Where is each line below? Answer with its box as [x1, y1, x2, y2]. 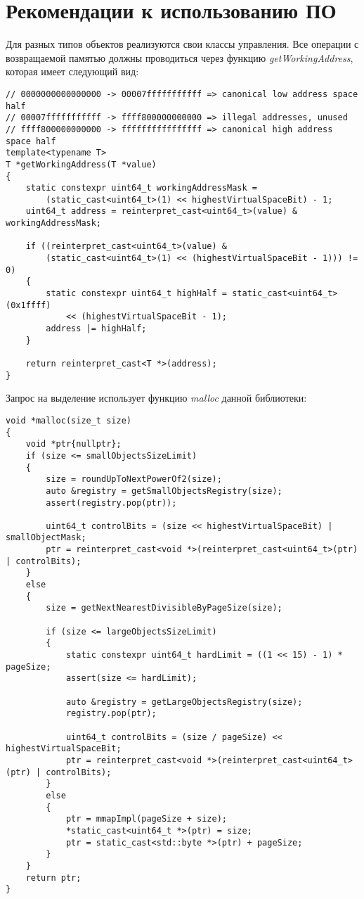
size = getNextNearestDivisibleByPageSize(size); [46, 603, 282, 613]
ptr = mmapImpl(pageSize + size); [65, 814, 227, 824]
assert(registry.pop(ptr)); [46, 497, 177, 508]
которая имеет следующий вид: [6, 64, 139, 79]
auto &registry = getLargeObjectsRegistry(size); [65, 696, 303, 707]
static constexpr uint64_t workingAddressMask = [25, 183, 257, 193]
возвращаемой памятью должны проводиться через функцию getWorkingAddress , [6, 50, 353, 65]
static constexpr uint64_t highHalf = [46, 288, 227, 299]
